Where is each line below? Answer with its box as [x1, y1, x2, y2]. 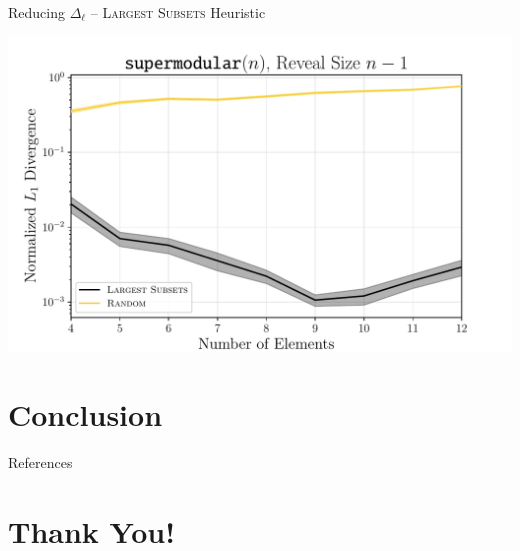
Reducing [8, 2, 65, 22]
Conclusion [8, 394, 163, 435]
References [8, 452, 73, 473]
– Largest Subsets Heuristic [90, 2, 266, 22]
